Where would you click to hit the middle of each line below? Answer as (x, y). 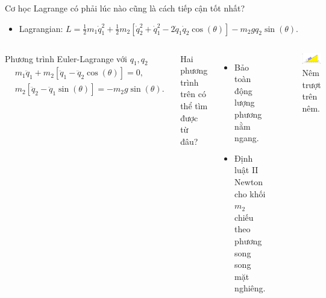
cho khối (250, 193)
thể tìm (194, 105)
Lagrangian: (41, 28)
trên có (193, 94)
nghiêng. (250, 288)
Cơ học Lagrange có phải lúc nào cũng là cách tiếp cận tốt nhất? (125, 8)
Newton (249, 181)
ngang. (247, 138)
